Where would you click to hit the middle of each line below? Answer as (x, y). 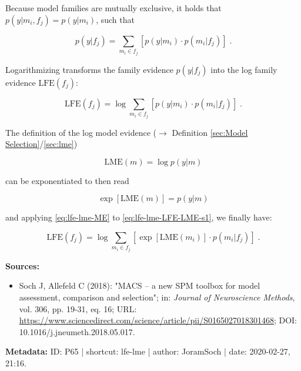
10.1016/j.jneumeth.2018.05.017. (77, 331)
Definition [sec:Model (210, 132)
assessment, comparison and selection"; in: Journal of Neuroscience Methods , (157, 297)
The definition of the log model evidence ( (81, 132)
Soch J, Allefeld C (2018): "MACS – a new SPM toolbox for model (140, 285)
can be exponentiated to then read (67, 180)
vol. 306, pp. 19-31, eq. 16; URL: (78, 308)
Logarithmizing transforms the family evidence (89, 69)
